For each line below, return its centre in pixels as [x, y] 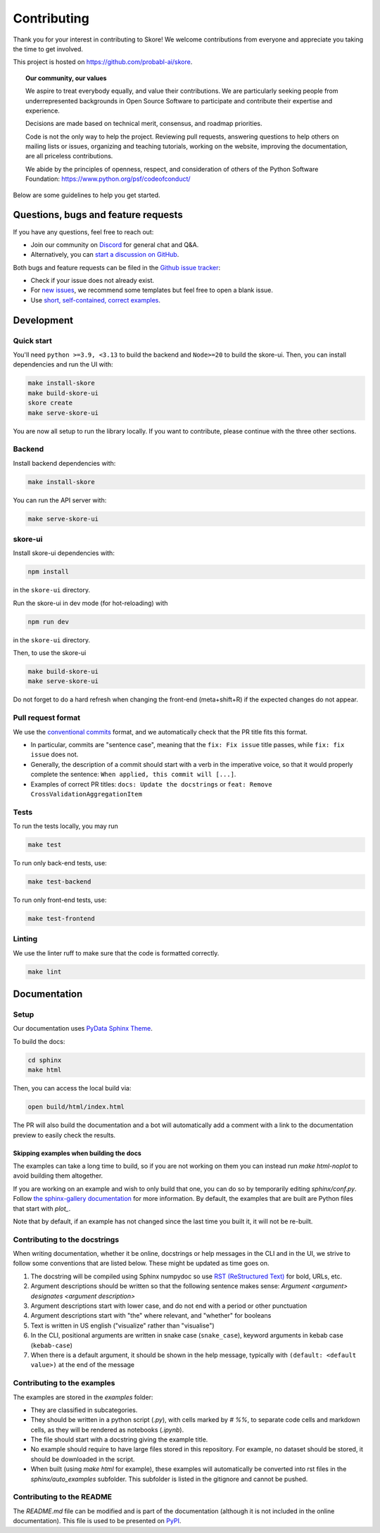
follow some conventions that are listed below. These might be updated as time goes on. [141, 1264]
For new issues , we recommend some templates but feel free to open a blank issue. [152, 290]
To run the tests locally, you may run [66, 826]
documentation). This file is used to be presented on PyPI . [97, 1521]
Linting [25, 939]
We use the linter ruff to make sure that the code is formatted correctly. [116, 953]
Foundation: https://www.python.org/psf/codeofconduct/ [108, 179]
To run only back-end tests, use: [60, 863]
